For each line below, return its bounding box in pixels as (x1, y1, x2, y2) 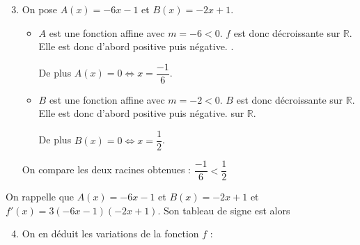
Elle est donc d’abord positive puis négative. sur (38, 106, 244, 120)
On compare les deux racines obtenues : (22, 162, 191, 177)
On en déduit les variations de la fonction (22, 226, 199, 241)
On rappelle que (6, 189, 75, 204)
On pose (22, 2, 58, 16)
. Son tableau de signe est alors (157, 203, 290, 217)
